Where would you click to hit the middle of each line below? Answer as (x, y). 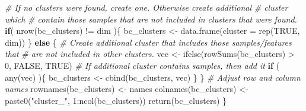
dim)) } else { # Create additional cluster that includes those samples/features (148, 42)
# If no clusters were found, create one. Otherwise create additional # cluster (146, 7)
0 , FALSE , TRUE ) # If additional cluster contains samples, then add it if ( (142, 65)
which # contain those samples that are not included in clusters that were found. (151, 19)
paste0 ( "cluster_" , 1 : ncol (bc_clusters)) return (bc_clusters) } (116, 100)
